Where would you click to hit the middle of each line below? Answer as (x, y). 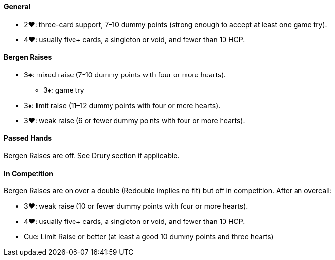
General (17, 7)
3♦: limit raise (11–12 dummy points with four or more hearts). (122, 105)
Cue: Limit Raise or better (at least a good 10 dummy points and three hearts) (149, 237)
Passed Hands (28, 138)
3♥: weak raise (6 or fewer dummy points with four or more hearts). (134, 120)
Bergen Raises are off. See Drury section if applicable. (92, 156)
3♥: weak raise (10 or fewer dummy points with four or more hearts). (136, 206)
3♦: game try (64, 90)
